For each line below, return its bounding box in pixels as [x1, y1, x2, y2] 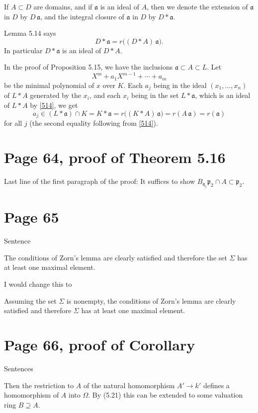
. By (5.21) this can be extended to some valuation [88, 390, 243, 400]
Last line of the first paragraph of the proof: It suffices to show [4, 175, 195, 186]
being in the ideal [153, 80, 207, 90]
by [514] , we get [30, 99, 78, 110]
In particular [4, 45, 43, 55]
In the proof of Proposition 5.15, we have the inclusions [4, 62, 173, 72]
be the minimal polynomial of [4, 80, 94, 90]
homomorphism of [4, 390, 59, 400]
